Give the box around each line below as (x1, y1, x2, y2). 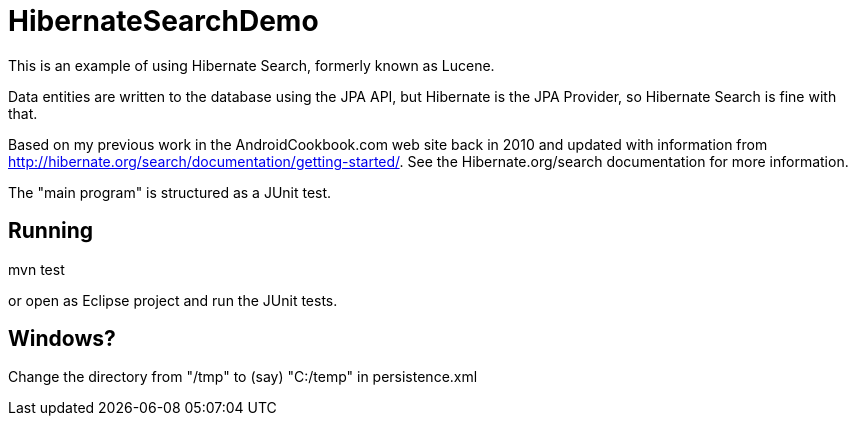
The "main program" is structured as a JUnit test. (8, 183, 332, 201)
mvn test (8, 260, 65, 278)
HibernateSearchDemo (8, 4, 319, 38)
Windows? (8, 326, 116, 352)
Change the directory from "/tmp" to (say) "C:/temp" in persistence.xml (8, 368, 478, 386)
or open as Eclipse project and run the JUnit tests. (8, 291, 338, 309)
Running (8, 218, 94, 244)
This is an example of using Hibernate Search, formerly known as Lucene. (8, 56, 495, 74)
